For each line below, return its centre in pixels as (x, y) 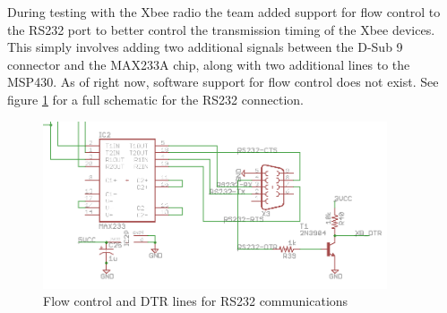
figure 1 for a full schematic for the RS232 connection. (155, 99)
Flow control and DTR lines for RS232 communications (196, 301)
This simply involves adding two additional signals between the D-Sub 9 (205, 47)
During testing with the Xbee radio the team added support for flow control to (224, 12)
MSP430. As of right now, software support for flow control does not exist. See (223, 82)
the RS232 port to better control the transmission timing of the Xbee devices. (221, 29)
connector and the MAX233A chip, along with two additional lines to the (209, 64)
